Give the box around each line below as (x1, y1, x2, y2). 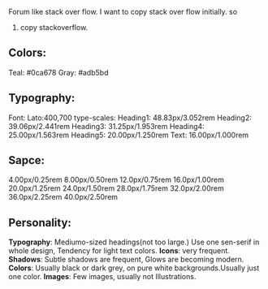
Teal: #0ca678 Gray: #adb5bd (8, 67, 109, 77)
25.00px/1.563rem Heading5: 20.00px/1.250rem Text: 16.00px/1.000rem (8, 130, 249, 140)
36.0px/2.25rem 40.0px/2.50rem (8, 192, 119, 202)
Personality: (8, 215, 71, 230)
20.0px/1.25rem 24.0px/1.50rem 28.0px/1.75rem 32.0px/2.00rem (8, 183, 225, 193)
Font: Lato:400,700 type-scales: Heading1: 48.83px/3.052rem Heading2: (8, 113, 252, 123)
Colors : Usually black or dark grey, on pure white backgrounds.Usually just (8, 263, 260, 273)
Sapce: (8, 153, 45, 167)
